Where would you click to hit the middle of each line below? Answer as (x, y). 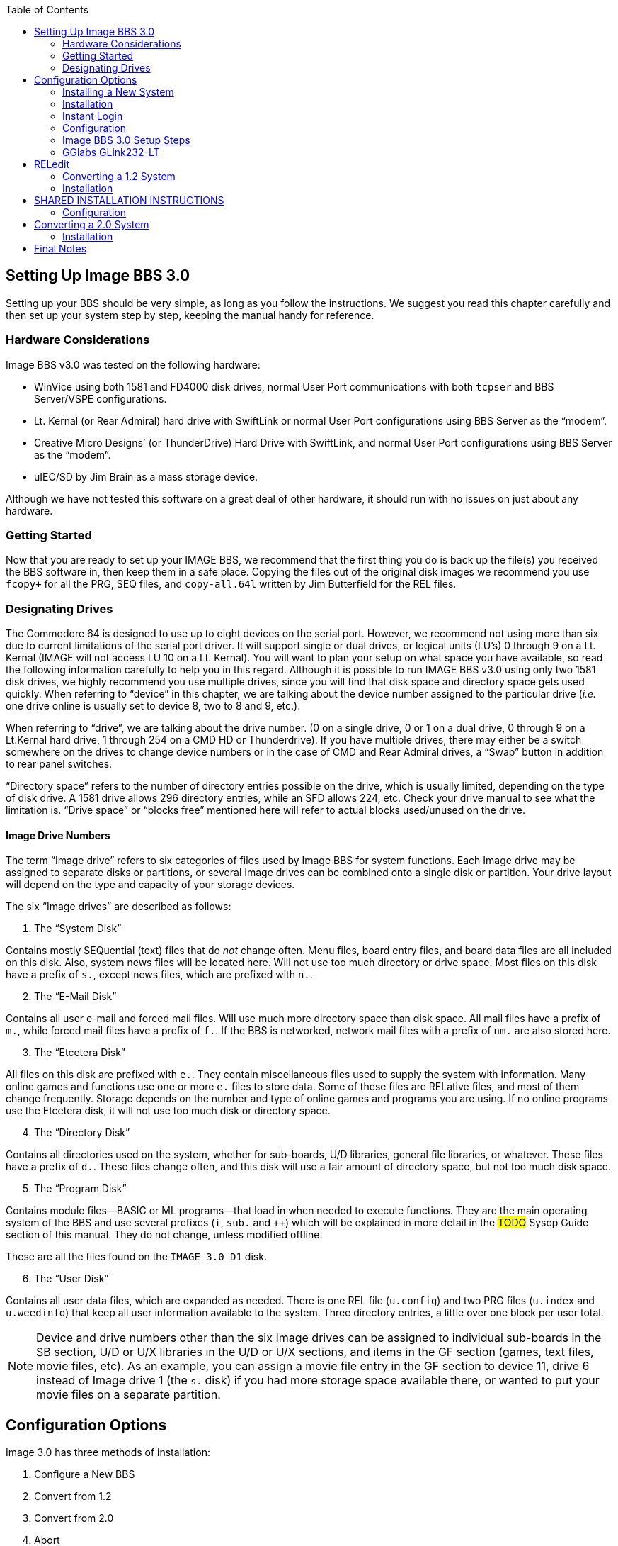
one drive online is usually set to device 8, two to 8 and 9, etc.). (153, 706)
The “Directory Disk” (82, 1133)
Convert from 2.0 (74, 1518)
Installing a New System (118, 92)
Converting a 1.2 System (119, 176)
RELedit (52, 164)
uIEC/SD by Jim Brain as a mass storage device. (146, 476)
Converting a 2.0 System (92, 224)
